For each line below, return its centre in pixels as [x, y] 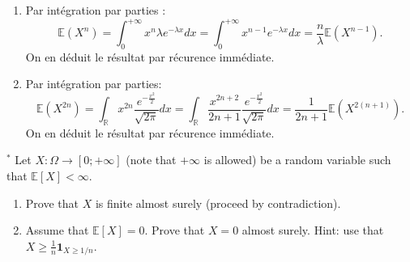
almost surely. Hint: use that [313, 230]
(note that [151, 160]
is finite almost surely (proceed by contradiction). [218, 203]
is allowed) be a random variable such [297, 160]
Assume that [57, 230]
